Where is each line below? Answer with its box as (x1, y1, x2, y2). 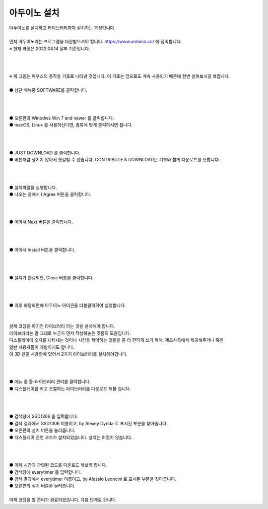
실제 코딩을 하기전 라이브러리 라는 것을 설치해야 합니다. (9, 323, 115, 329)
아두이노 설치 (9, 7, 60, 18)
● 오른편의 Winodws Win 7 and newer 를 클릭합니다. (9, 115, 114, 121)
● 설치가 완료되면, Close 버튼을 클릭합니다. (9, 274, 94, 280)
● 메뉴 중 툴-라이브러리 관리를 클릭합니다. (9, 379, 91, 384)
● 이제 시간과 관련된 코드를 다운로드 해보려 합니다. (9, 462, 107, 468)
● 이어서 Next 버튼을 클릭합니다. (9, 219, 73, 225)
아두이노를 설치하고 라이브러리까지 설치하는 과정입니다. (9, 25, 116, 31)
